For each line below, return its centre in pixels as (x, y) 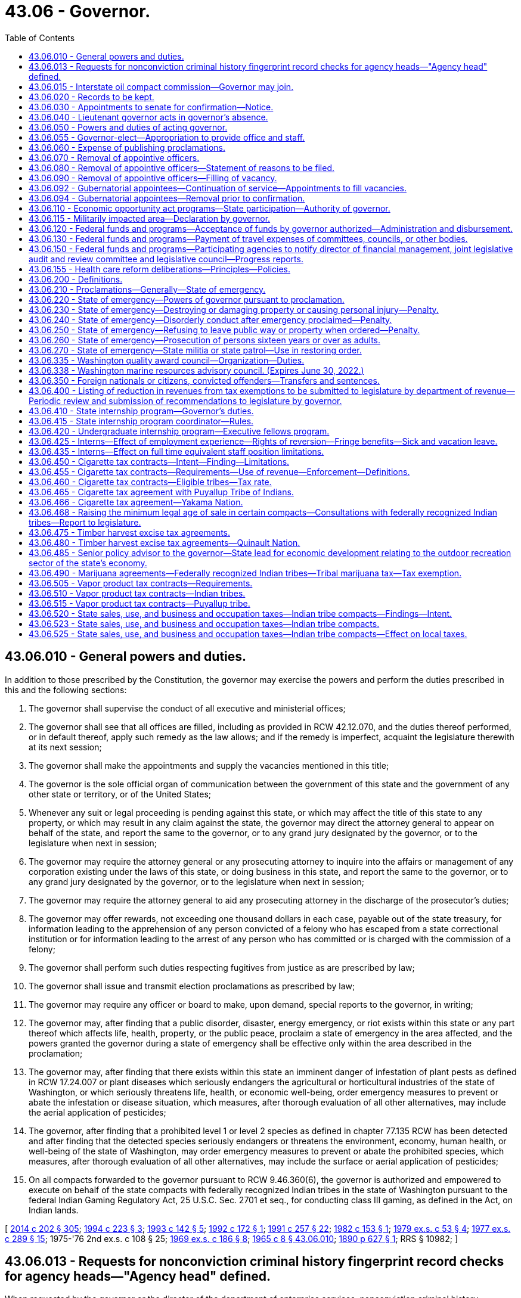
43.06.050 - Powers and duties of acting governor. (128, 127)
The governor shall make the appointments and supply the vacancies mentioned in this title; (209, 765)
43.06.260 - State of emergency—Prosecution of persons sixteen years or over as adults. (205, 340)
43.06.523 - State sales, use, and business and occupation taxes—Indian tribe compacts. (204, 623)
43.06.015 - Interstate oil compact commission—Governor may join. (161, 86)
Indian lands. (54, 1210)
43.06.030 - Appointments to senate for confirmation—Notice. (151, 107)
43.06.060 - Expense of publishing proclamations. (127, 147)
